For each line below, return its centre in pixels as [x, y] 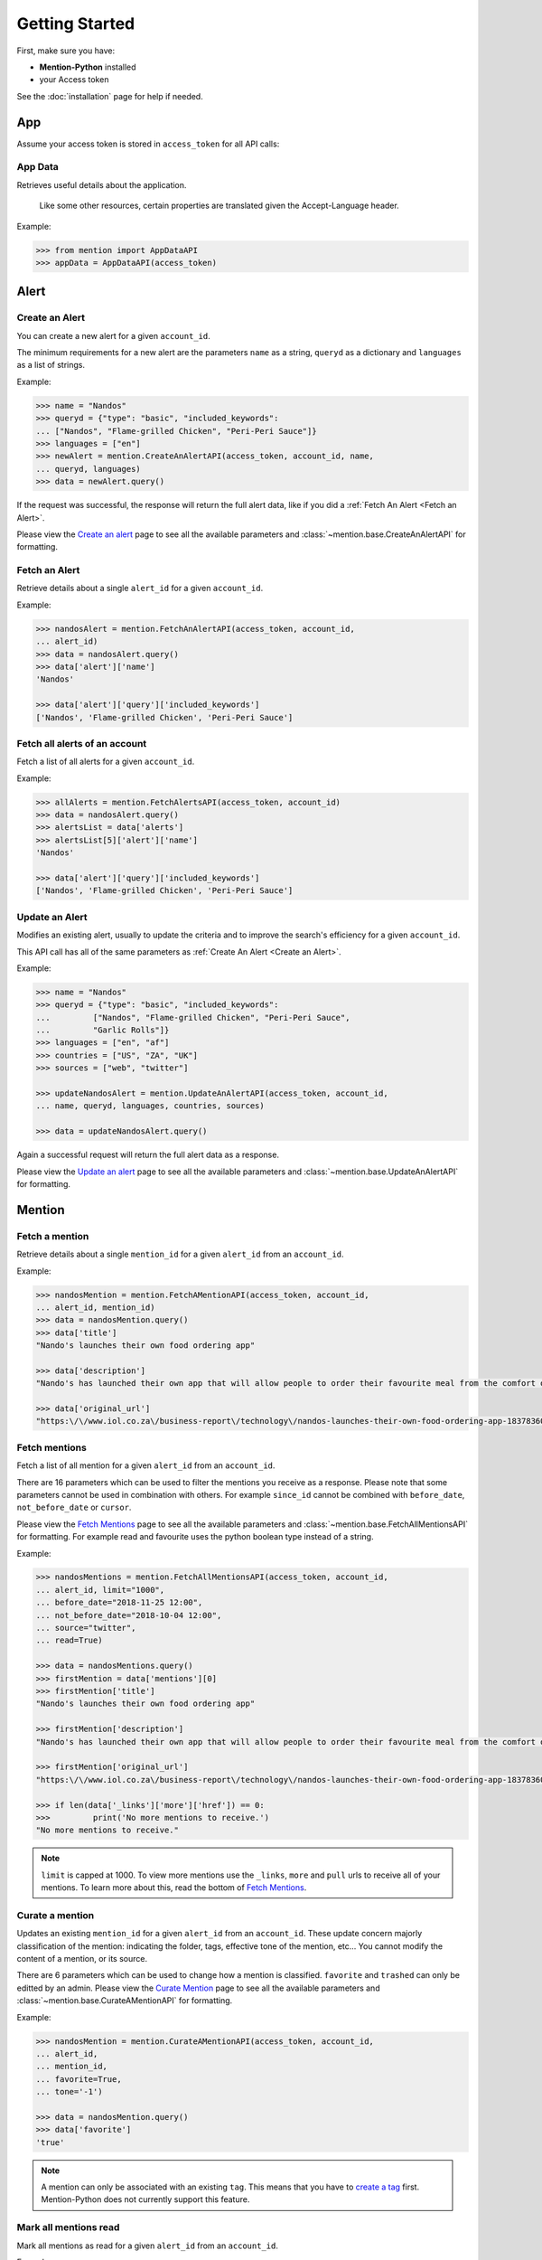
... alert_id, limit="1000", [100, 1590]
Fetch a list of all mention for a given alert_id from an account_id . [146, 1465]
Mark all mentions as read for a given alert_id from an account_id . [148, 2246]
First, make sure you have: [66, 51]
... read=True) [69, 1640]
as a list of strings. [51, 365]
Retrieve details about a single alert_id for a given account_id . [140, 589]
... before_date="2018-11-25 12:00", [119, 1603]
